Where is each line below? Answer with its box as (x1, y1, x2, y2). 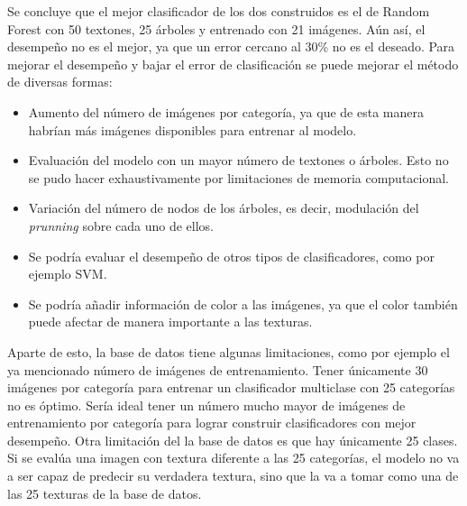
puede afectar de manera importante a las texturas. (28, 312, 313, 331)
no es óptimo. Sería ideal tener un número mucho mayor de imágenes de (7, 395, 406, 414)
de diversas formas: (7, 72, 113, 91)
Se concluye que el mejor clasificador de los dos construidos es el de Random (7, 2, 430, 20)
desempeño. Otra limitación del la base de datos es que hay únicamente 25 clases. (7, 430, 458, 449)
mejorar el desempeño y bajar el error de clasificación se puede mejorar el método (7, 54, 459, 73)
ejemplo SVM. (28, 264, 107, 283)
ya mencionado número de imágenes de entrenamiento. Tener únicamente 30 (7, 360, 428, 379)
